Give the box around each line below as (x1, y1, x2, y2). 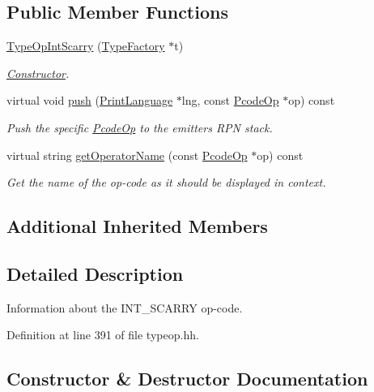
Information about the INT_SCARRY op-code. (6, 299, 243, 316)
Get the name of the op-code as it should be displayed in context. (6, 174, 326, 191)
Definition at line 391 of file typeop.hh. (6, 326, 199, 343)
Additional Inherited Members (6, 213, 268, 239)
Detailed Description (6, 261, 184, 286)
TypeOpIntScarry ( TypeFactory (6, 37, 165, 54)
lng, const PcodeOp (181, 92, 279, 109)
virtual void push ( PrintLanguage (6, 92, 173, 109)
